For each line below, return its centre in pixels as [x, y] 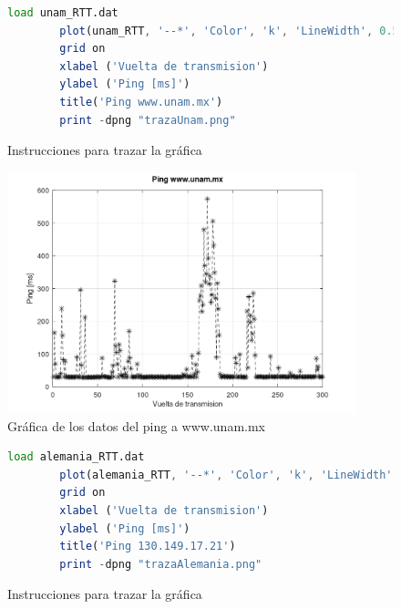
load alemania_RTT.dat [76, 457]
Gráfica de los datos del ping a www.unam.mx [137, 425]
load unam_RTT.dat [63, 13]
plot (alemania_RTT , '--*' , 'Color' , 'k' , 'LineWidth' [226, 475]
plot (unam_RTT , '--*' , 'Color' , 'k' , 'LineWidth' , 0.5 [229, 31]
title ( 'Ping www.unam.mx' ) [141, 102]
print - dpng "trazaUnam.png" [148, 120]
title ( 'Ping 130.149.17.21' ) [148, 547]
